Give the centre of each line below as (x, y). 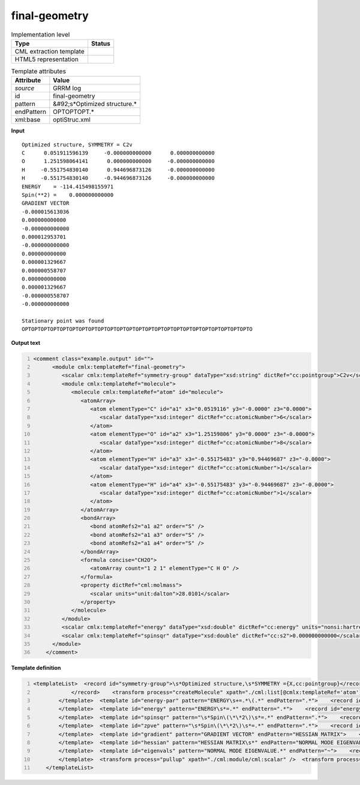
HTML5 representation (47, 59)
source (25, 88)
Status (100, 43)
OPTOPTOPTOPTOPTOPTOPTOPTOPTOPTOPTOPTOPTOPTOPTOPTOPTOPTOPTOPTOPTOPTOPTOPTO (137, 329)
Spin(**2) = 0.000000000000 (68, 195)
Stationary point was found (63, 321)
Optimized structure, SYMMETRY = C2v (77, 145)
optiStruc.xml (72, 120)
